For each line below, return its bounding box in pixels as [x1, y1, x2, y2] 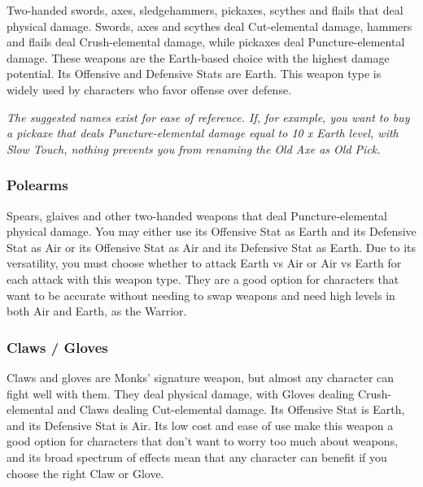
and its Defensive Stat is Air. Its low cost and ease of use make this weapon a [7, 416, 394, 433]
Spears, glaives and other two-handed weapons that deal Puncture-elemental [7, 207, 387, 224]
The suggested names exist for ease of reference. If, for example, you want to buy [7, 108, 410, 125]
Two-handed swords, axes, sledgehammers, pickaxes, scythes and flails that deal [7, 2, 403, 18]
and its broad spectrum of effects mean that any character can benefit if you [7, 448, 387, 465]
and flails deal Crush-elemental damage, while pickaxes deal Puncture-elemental [7, 33, 405, 50]
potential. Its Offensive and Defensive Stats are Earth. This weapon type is [7, 65, 382, 82]
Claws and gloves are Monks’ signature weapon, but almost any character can [7, 368, 395, 385]
